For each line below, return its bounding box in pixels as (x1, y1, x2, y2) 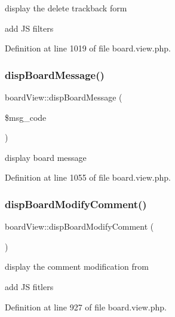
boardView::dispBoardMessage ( (5, 91, 122, 103)
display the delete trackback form (5, 2, 127, 14)
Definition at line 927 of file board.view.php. (5, 300, 167, 313)
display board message (5, 151, 87, 163)
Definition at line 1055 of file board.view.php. (5, 171, 171, 184)
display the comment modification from (5, 260, 149, 273)
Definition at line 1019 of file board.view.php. (5, 42, 171, 54)
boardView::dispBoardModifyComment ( (5, 220, 154, 233)
